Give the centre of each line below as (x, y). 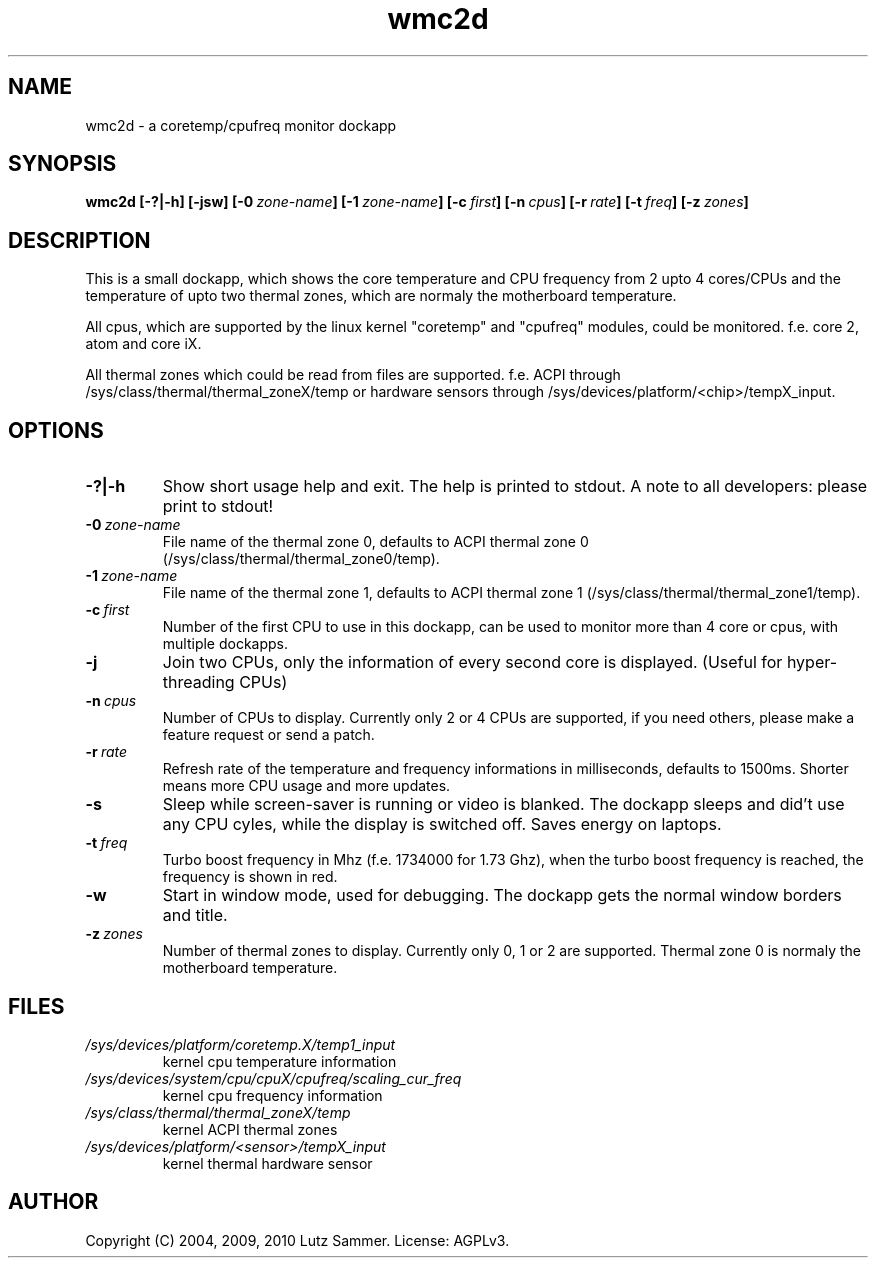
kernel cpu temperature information (279, 1061)
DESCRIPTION (79, 240)
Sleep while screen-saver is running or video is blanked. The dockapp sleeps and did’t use (503, 804)
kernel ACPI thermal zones (250, 1129)
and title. (195, 915)
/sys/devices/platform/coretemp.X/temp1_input (240, 1044)
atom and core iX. (143, 344)
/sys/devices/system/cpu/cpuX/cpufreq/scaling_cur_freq (273, 1078)
